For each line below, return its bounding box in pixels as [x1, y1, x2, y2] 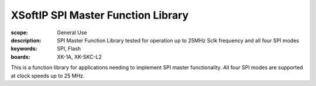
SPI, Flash [57, 45, 81, 52]
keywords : [11, 45, 37, 52]
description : [11, 37, 42, 44]
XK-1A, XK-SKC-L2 [57, 53, 102, 60]
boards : [11, 53, 30, 60]
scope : [11, 29, 29, 36]
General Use [57, 29, 87, 36]
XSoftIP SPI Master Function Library [11, 9, 189, 21]
